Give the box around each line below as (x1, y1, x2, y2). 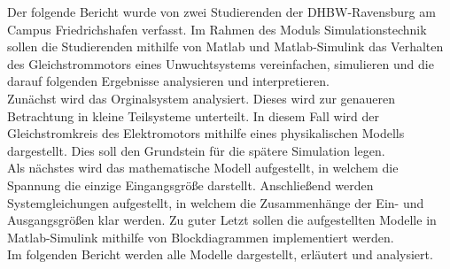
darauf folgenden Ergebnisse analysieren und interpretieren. (7, 72, 330, 90)
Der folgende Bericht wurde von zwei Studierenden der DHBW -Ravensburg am (7, 3, 436, 20)
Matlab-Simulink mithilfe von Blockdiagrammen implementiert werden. (7, 227, 394, 246)
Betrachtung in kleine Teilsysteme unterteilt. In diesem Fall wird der (7, 106, 379, 125)
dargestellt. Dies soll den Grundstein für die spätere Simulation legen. (7, 141, 385, 159)
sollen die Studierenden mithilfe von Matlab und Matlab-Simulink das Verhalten (7, 37, 444, 56)
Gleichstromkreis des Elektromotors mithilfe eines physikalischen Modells (7, 124, 405, 142)
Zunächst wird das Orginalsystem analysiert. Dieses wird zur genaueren (7, 88, 396, 107)
